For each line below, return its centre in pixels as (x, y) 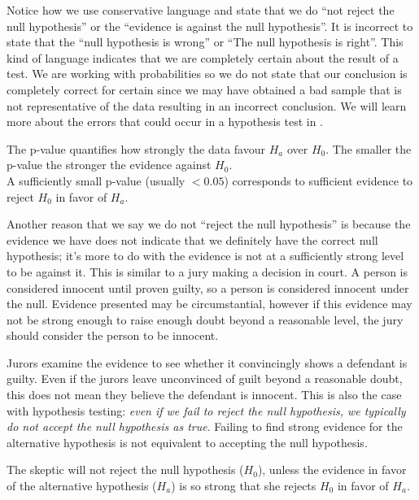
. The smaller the (369, 148)
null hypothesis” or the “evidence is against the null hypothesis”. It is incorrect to (210, 26)
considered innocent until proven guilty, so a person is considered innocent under (208, 287)
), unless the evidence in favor (332, 470)
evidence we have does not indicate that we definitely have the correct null (192, 239)
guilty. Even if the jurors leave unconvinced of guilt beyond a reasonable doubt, (205, 378)
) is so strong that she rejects (244, 486)
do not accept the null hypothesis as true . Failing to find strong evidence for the (205, 426)
